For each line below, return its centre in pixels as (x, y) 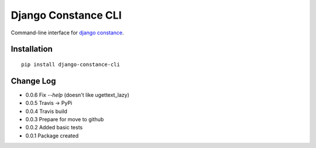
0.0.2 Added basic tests (54, 128)
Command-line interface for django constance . (67, 33)
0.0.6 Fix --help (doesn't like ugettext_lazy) (78, 95)
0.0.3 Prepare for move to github (65, 119)
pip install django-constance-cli (71, 64)
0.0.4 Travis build (46, 111)
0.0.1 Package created (52, 135)
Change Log (33, 81)
